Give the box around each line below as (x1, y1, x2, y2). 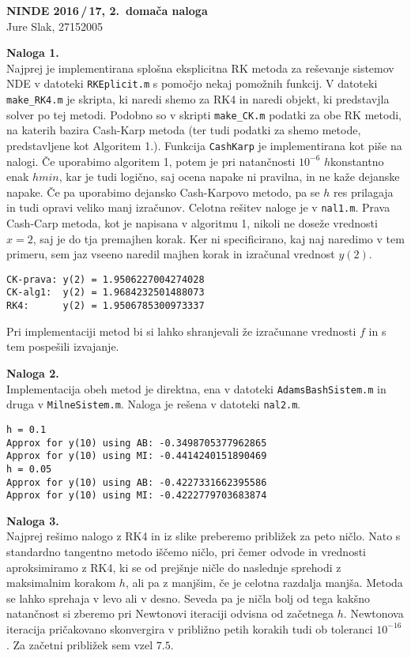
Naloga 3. (6, 512, 59, 528)
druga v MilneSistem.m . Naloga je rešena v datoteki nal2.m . (6, 396, 301, 412)
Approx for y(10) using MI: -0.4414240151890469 (6, 450, 267, 462)
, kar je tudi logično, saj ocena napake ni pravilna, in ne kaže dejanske (58, 168, 400, 185)
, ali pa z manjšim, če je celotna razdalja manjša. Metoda (125, 574, 403, 591)
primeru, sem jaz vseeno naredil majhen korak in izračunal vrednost (6, 246, 335, 262)
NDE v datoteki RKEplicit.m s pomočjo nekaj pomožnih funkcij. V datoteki (6, 75, 378, 92)
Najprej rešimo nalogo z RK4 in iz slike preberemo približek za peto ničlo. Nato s (6, 528, 401, 544)
